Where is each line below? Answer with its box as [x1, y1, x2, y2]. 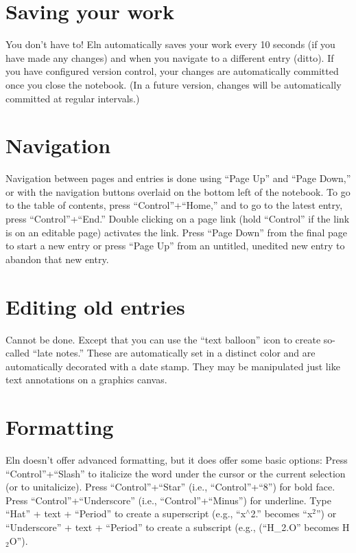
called [5, 346, 29, 360]
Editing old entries [5, 292, 185, 320]
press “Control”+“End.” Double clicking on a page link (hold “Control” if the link [5, 212, 350, 225]
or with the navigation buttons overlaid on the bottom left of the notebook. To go [5, 184, 351, 199]
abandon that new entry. [5, 251, 109, 266]
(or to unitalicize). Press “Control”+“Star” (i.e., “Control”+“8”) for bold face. [5, 479, 335, 494]
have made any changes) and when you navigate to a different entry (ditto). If [5, 50, 334, 65]
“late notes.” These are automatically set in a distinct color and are [32, 346, 316, 360]
